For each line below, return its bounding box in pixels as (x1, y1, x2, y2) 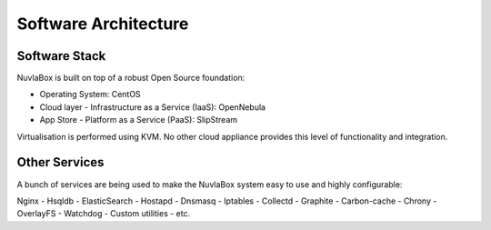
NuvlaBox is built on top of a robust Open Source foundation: (16, 73, 245, 84)
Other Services (16, 155, 105, 170)
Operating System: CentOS (39, 89, 141, 100)
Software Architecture (16, 14, 189, 34)
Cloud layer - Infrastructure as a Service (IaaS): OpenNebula (39, 101, 266, 113)
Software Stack (16, 48, 106, 64)
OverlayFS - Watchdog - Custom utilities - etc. (16, 208, 191, 219)
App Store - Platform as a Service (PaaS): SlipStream (39, 115, 238, 125)
